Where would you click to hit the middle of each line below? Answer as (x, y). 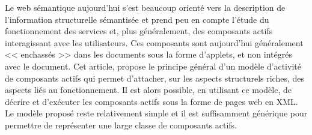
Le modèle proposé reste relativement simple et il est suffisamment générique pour (156, 113)
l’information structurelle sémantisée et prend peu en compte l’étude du (137, 19)
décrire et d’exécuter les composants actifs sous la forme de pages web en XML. (151, 101)
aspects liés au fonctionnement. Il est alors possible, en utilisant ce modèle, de (148, 90)
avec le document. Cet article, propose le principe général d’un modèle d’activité (153, 66)
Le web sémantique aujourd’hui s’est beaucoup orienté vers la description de (145, 7)
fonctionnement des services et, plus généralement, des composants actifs (139, 31)
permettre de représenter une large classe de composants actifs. (121, 124)
